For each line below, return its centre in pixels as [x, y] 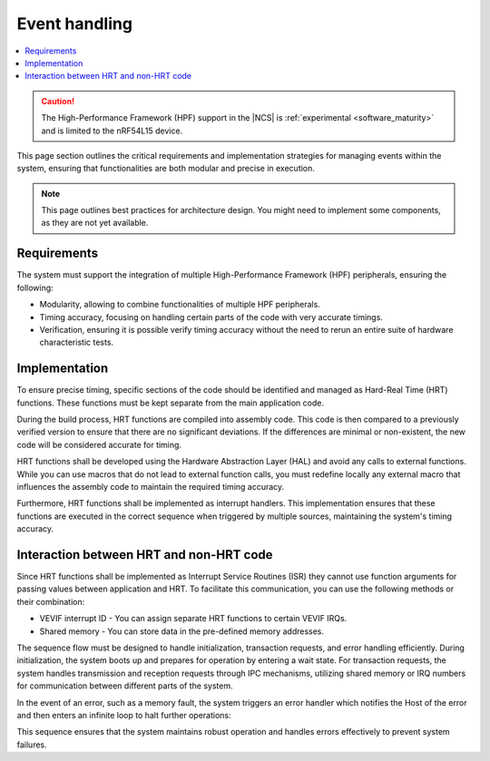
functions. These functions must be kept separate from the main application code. [170, 403]
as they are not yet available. [95, 223]
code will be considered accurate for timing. [99, 444]
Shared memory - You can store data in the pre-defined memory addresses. [182, 631]
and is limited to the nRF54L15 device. [112, 131]
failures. [32, 745]
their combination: [51, 601]
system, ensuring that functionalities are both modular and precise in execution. [166, 169]
